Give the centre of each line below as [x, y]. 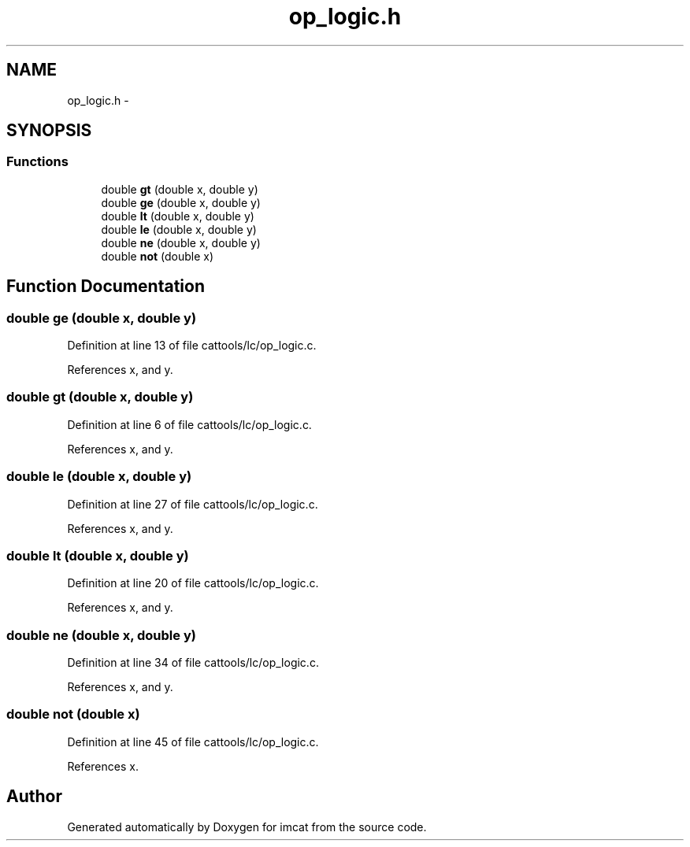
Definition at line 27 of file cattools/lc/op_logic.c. [193, 504]
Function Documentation [106, 287]
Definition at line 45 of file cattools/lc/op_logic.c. [193, 742]
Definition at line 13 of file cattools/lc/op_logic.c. [192, 346]
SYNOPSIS [49, 131]
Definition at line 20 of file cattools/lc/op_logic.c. [193, 583]
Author [34, 797]
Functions [37, 162]
